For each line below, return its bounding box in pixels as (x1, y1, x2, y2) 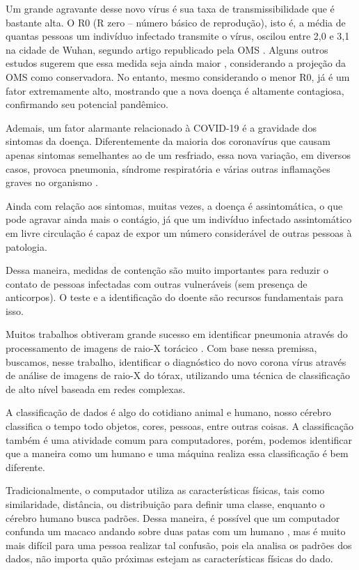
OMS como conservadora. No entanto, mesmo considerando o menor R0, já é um (6, 69, 350, 84)
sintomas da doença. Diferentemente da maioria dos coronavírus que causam (6, 134, 330, 148)
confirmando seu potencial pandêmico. (6, 97, 168, 111)
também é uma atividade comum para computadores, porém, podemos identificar (6, 432, 353, 447)
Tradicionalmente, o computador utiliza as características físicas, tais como (6, 483, 325, 498)
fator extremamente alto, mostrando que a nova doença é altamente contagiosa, (6, 83, 344, 98)
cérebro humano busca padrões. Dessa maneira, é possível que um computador (6, 510, 340, 525)
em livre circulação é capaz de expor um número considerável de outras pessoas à (6, 225, 352, 240)
